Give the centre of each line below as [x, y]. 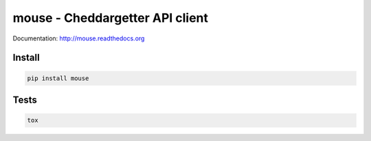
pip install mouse [58, 78]
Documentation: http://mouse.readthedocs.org [79, 38]
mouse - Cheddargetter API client [111, 18]
